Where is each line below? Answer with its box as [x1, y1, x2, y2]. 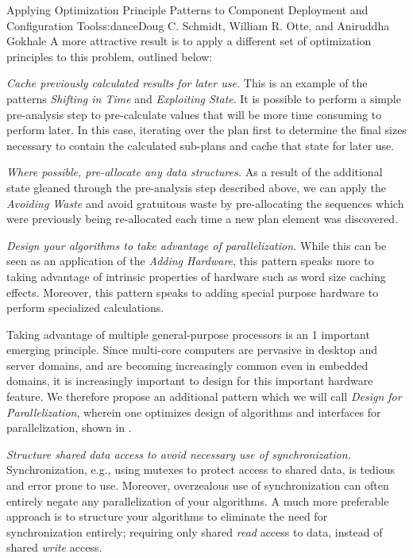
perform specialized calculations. [6, 299, 164, 316]
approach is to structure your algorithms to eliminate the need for [6, 508, 328, 525]
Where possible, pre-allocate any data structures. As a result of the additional [6, 164, 383, 180]
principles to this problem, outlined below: [6, 48, 213, 64]
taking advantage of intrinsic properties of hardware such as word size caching [6, 267, 386, 284]
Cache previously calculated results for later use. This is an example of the [6, 75, 368, 91]
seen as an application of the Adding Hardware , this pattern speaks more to [6, 252, 374, 269]
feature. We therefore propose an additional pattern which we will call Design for [6, 388, 402, 405]
